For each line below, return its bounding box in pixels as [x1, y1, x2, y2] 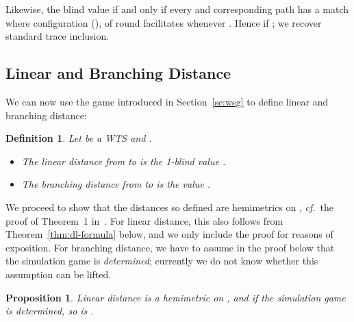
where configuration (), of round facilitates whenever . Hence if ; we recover [5, 15, 322, 29]
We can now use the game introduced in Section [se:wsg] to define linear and [5, 94, 329, 108]
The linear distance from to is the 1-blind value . [21, 153, 226, 168]
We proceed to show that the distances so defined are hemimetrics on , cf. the [5, 199, 334, 214]
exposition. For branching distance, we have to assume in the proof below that [5, 240, 335, 254]
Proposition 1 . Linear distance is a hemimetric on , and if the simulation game [5, 290, 346, 304]
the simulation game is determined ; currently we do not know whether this [5, 253, 318, 268]
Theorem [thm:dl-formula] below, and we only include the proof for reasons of [5, 227, 333, 241]
